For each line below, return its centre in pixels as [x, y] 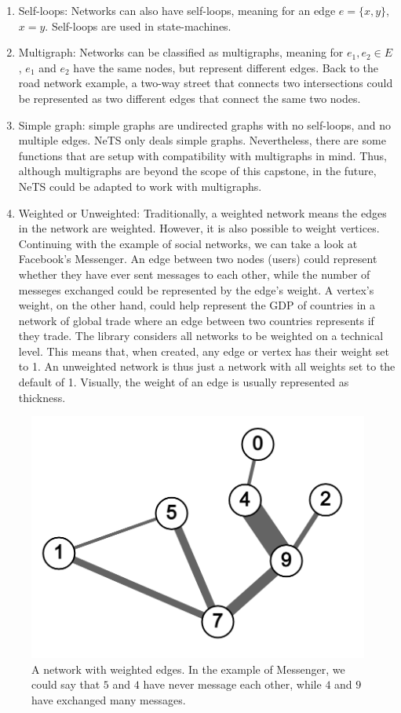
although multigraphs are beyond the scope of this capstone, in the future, [197, 171]
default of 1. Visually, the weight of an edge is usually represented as [184, 382]
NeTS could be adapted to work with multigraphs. [140, 186]
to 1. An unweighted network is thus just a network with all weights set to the [207, 366]
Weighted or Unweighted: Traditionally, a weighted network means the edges [202, 212]
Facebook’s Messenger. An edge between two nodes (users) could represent [198, 259]
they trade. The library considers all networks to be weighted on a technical [201, 336]
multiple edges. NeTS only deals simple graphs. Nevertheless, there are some [202, 140]
